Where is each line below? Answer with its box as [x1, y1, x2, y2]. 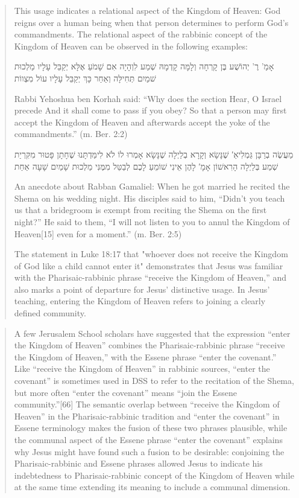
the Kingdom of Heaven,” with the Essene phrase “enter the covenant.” [14, 350, 277, 363]
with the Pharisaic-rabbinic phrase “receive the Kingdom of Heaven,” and [14, 271, 287, 284]
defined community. [14, 307, 86, 319]
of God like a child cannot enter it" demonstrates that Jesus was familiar [14, 259, 283, 272]
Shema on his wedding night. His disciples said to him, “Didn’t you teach [14, 191, 285, 204]
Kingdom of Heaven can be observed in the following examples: [14, 39, 248, 52]
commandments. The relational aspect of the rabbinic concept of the [14, 28, 268, 40]
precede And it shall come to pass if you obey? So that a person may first [14, 104, 287, 117]
